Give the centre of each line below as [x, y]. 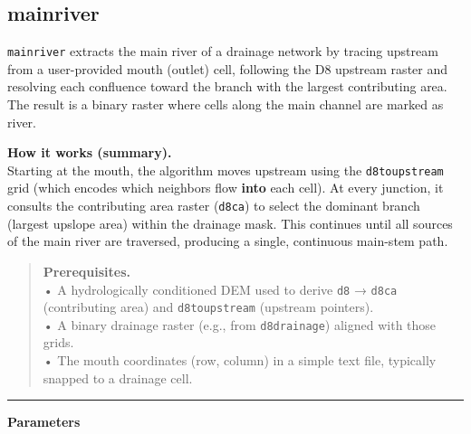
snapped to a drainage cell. [118, 377]
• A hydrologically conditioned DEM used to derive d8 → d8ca [220, 289]
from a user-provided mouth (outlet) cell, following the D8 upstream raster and [228, 68]
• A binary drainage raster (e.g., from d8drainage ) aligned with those [240, 324]
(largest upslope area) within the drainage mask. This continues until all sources [230, 223]
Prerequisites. [87, 271]
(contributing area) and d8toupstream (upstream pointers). [208, 307]
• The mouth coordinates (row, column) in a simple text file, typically [240, 360]
